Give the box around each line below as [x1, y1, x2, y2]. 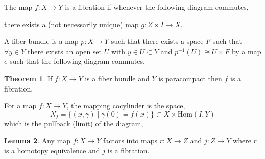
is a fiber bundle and [85, 73, 150, 83]
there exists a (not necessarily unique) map [4, 18, 139, 29]
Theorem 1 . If [4, 73, 53, 83]
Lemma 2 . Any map [4, 135, 71, 146]
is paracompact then [158, 73, 222, 83]
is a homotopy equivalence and [4, 145, 100, 155]
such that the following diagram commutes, [10, 56, 145, 66]
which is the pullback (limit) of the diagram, [4, 118, 143, 128]
